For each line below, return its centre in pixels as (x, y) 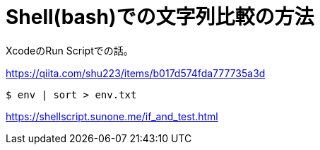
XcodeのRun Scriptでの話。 (70, 50)
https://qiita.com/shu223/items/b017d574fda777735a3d (136, 73)
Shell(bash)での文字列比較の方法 (160, 17)
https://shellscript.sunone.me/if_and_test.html (112, 116)
